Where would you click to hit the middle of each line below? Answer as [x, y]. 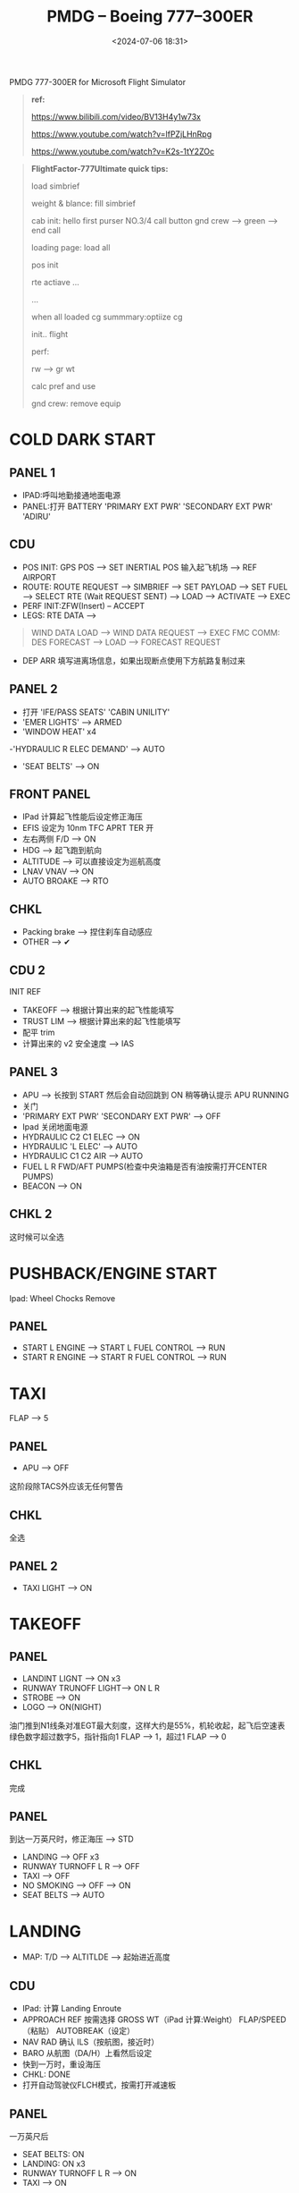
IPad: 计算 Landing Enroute [72, 2009]
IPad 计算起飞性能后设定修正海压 [82, 817]
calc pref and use [63, 385]
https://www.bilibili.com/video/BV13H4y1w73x [116, 116]
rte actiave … [55, 282]
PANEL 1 [33, 473]
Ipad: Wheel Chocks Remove [62, 1298]
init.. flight [50, 334]
